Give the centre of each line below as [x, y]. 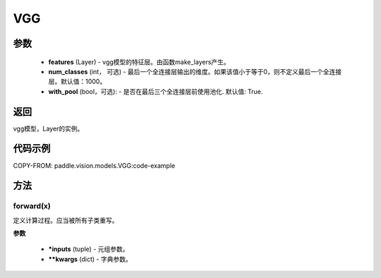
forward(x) [32, 206]
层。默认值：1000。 [77, 82]
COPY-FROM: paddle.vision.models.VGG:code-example [94, 165]
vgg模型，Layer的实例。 [48, 128]
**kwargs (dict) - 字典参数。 [90, 259]
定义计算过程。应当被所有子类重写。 [66, 220]
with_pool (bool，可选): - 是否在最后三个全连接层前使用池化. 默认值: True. [156, 91]
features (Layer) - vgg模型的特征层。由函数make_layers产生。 [139, 62]
